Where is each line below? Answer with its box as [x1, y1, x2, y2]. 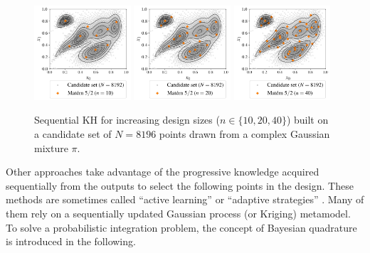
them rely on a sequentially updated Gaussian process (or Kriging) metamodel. [6, 205, 351, 220]
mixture [34, 140, 68, 155]
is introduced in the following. [6, 234, 136, 249]
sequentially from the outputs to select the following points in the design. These [6, 178, 354, 193]
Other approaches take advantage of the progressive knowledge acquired [6, 164, 319, 179]
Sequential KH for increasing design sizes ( [34, 112, 220, 127]
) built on [286, 112, 329, 127]
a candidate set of [34, 126, 112, 141]
